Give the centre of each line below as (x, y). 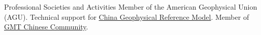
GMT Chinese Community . (46, 27)
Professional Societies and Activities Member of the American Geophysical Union (131, 7)
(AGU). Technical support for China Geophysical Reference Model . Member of (127, 16)
